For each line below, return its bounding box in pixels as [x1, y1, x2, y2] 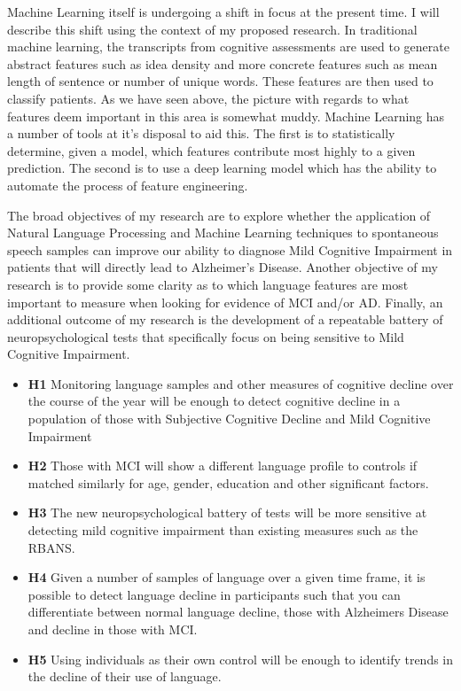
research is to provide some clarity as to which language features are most [7, 275, 409, 293]
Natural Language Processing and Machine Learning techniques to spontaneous [7, 223, 439, 242]
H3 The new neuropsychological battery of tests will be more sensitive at [27, 503, 427, 522]
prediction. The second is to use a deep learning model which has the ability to [7, 159, 437, 177]
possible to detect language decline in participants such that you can [27, 585, 401, 603]
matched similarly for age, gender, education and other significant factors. [27, 473, 429, 492]
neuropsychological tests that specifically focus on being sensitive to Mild [7, 327, 404, 345]
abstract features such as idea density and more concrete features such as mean [7, 54, 438, 73]
